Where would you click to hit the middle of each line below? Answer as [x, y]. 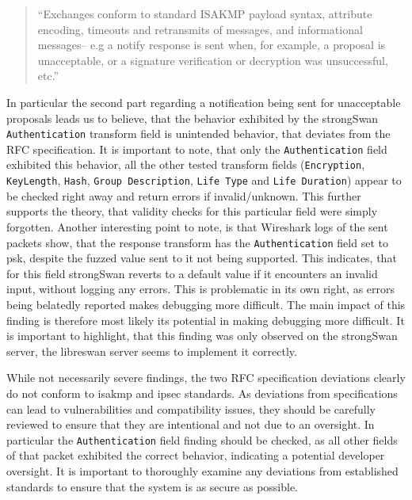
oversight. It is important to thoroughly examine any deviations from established [202, 471]
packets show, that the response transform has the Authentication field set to [197, 242]
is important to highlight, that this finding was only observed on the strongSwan [202, 336]
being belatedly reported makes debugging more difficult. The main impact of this [206, 304]
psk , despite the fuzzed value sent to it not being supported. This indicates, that [202, 258]
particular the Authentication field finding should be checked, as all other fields [202, 439]
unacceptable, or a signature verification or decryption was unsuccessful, [213, 60]
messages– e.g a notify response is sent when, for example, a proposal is [212, 45]
